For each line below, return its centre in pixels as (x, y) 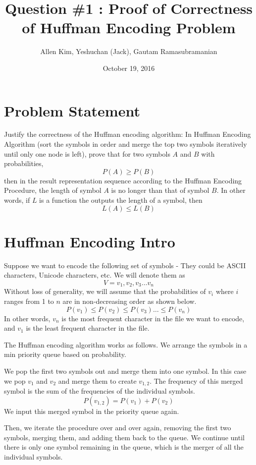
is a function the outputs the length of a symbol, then (121, 200)
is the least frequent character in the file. (88, 328)
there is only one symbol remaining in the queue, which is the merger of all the (124, 447)
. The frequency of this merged (196, 380)
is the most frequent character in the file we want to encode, (153, 318)
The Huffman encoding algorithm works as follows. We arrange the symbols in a (126, 344)
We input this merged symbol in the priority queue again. (92, 411)
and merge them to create (97, 380)
